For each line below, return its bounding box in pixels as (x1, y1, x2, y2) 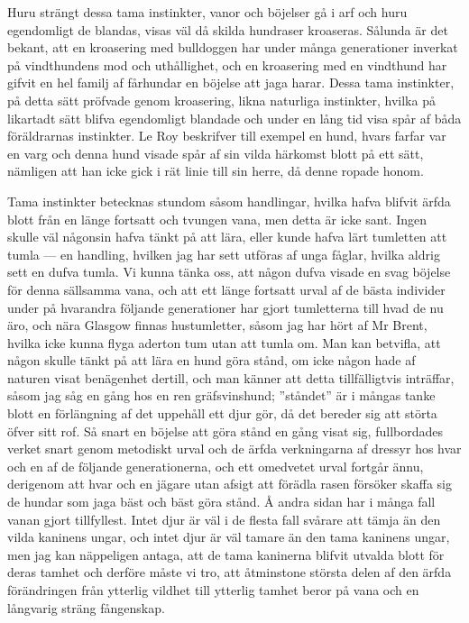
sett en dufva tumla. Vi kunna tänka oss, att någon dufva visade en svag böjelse (7, 262, 451, 281)
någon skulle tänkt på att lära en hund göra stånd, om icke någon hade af (7, 351, 416, 370)
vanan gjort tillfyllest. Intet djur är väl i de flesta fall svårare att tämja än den (7, 509, 441, 528)
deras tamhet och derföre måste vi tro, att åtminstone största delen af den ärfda (7, 563, 452, 582)
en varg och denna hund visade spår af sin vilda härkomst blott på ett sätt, (7, 143, 424, 162)
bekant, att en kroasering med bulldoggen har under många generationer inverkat (7, 38, 458, 57)
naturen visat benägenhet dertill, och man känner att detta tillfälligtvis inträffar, (7, 368, 455, 387)
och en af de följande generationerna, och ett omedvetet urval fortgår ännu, (7, 456, 424, 475)
